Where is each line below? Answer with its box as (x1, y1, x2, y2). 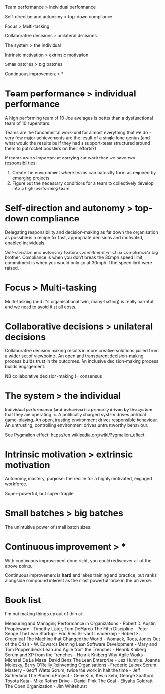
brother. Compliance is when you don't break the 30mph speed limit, (5, 254, 144, 260)
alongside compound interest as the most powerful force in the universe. (5, 577, 152, 583)
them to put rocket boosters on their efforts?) (5, 145, 97, 151)
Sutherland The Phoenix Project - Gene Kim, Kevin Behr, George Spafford (5, 673, 154, 679)
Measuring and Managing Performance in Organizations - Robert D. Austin (5, 620, 156, 627)
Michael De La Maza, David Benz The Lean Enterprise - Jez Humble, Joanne (5, 657, 160, 663)
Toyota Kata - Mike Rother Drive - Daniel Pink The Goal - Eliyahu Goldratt (5, 678, 153, 684)
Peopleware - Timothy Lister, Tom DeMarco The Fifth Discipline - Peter (5, 626, 148, 631)
